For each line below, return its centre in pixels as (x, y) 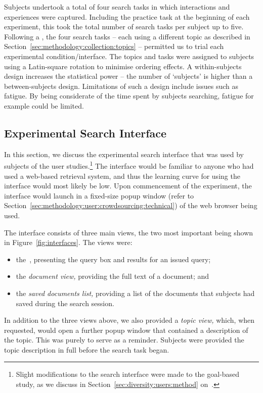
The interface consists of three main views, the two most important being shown (129, 232)
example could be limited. (44, 105)
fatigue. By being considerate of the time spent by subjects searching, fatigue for (129, 96)
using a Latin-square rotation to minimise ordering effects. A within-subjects (123, 66)
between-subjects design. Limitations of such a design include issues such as (121, 86)
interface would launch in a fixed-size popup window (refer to (99, 195)
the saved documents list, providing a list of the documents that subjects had (135, 293)
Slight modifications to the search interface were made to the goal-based (128, 374)
